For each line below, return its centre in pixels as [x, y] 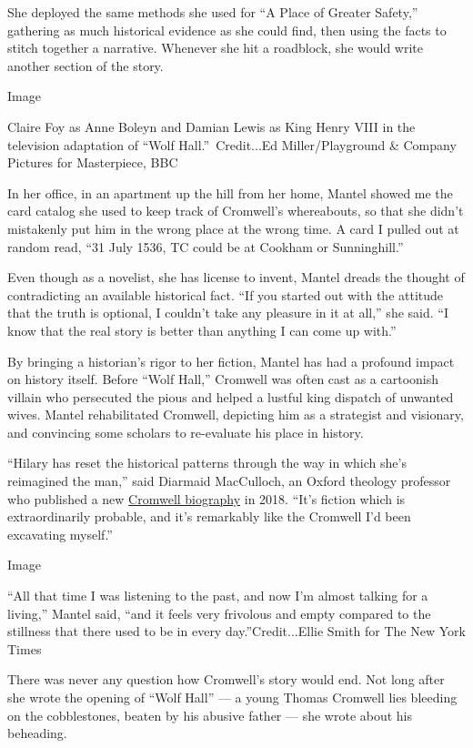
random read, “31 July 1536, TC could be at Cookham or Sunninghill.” [206, 246]
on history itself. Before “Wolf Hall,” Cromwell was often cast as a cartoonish [223, 379]
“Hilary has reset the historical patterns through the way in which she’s [207, 463]
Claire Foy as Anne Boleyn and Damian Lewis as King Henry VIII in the [211, 126]
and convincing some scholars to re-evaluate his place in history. [186, 432]
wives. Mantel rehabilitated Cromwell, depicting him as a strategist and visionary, [236, 414]
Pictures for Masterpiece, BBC [93, 162]
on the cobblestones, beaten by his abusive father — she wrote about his [210, 715]
